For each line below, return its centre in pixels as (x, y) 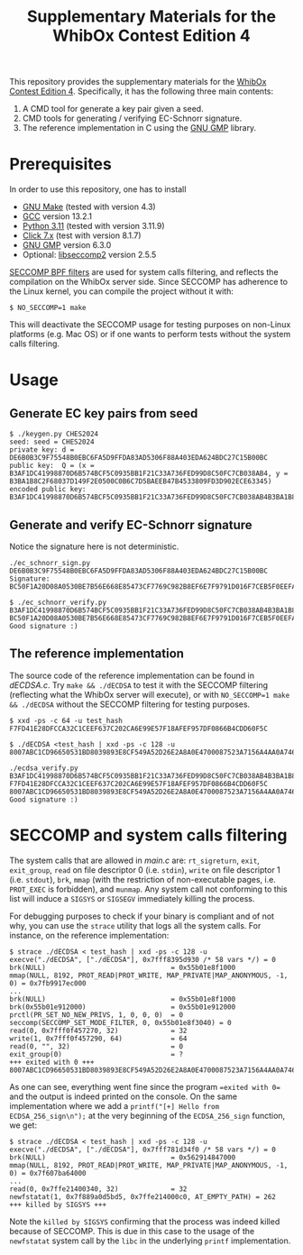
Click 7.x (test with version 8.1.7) (82, 235)
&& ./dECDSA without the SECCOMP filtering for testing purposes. (130, 704)
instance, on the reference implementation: (89, 935)
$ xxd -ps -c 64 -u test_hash (66, 720)
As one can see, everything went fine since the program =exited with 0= (145, 1086)
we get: (23, 1125)
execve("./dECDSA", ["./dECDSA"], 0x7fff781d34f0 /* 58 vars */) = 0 (143, 1150)
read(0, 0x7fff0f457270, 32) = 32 (98, 1031)
